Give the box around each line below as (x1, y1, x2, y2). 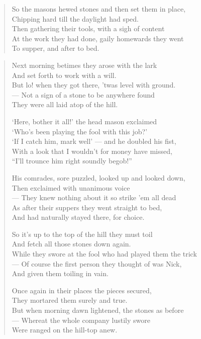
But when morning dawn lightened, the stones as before (12, 305, 184, 315)
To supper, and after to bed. (12, 43, 99, 53)
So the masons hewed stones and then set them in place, (12, 4, 186, 14)
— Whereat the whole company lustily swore (12, 314, 150, 325)
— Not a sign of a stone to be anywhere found (12, 89, 155, 100)
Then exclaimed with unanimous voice (12, 182, 130, 193)
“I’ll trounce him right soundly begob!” (12, 155, 132, 166)
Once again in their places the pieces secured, (12, 285, 152, 295)
